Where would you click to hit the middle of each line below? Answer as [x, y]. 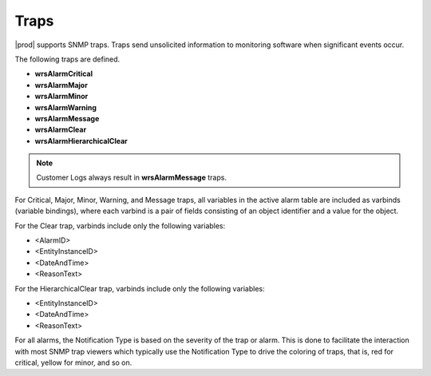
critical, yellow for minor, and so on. [73, 362]
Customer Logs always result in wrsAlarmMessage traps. [132, 178]
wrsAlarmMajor [61, 85]
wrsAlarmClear [61, 130]
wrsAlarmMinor [61, 97]
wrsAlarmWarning [66, 107]
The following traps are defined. [67, 59]
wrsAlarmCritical [64, 74]
